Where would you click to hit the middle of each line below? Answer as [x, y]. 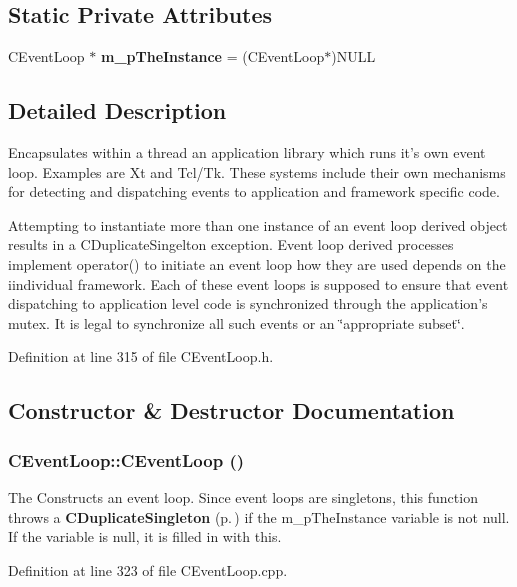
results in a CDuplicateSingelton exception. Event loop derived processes [231, 244]
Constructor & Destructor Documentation [231, 410]
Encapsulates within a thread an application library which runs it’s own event [247, 152]
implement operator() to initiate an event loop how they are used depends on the [257, 263]
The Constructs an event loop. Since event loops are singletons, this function [243, 496]
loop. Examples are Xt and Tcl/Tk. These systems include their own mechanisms [257, 171]
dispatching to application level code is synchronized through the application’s [248, 303]
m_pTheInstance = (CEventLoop [212, 56]
